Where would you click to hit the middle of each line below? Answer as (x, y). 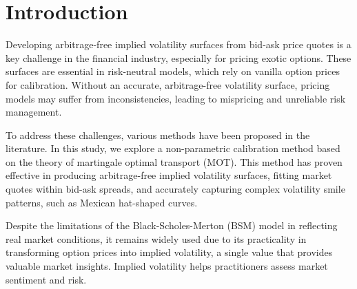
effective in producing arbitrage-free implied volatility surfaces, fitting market (169, 175)
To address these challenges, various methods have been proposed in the (158, 135)
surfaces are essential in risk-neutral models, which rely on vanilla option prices (173, 71)
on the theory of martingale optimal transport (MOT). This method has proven (174, 161)
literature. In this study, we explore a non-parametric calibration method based (173, 148)
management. (34, 112)
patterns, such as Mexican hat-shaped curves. (102, 202)
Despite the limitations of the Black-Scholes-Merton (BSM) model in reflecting (172, 225)
